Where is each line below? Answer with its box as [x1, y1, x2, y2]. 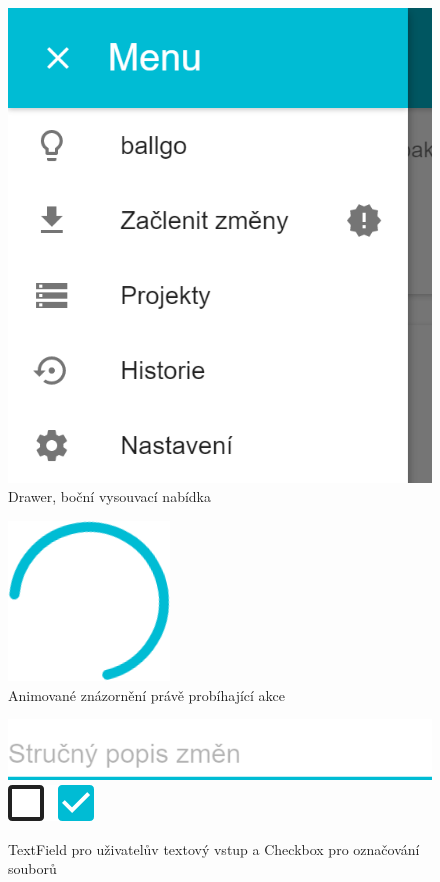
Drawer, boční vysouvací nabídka [8, 486, 211, 507]
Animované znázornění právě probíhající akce [8, 684, 286, 705]
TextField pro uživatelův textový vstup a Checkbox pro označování [8, 838, 420, 859]
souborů [8, 858, 57, 879]
